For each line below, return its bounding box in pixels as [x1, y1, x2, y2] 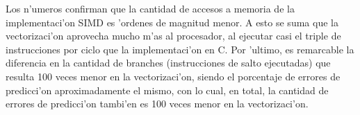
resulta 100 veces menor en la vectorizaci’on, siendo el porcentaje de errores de [6, 69, 341, 83]
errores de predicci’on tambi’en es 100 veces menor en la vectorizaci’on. [6, 96, 309, 111]
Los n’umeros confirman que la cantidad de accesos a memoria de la [6, 1, 295, 15]
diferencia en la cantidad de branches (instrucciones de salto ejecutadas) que [6, 55, 331, 70]
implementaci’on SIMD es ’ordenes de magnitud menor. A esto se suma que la [6, 15, 338, 29]
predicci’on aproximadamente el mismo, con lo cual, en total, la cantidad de [6, 82, 329, 97]
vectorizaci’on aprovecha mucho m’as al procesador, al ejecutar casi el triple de [6, 28, 341, 43]
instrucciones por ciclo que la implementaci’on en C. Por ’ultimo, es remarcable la [6, 42, 354, 56]
